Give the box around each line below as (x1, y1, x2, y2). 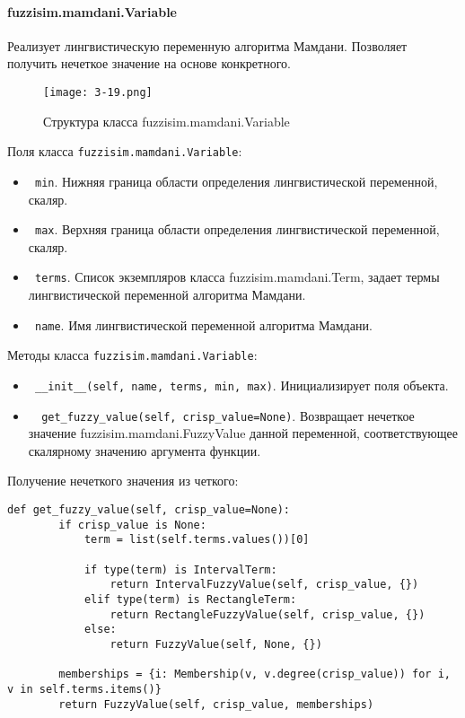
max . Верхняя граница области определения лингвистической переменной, (34, 220, 440, 239)
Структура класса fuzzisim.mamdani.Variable (43, 111, 290, 130)
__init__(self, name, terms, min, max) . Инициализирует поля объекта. (34, 375, 449, 394)
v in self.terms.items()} (7, 682, 162, 696)
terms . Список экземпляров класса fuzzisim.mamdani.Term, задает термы (34, 267, 440, 286)
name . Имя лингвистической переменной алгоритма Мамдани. (34, 315, 373, 334)
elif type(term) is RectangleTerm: (83, 592, 297, 606)
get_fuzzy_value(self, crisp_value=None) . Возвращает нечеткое (41, 406, 415, 425)
